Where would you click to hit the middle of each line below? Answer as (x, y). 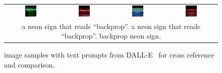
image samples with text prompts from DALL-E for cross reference (109, 55)
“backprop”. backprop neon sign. (111, 36)
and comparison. (30, 64)
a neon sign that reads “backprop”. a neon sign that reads (111, 26)
